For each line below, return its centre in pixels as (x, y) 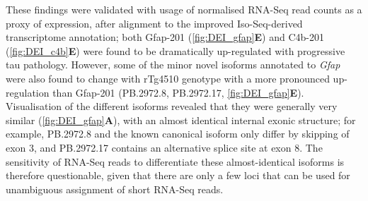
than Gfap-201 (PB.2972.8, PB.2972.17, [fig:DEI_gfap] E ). (178, 92)
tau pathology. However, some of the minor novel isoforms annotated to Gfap (173, 65)
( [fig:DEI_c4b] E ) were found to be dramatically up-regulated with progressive (176, 50)
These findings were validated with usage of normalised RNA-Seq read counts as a (184, 9)
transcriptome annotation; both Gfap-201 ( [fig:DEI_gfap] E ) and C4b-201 (165, 37)
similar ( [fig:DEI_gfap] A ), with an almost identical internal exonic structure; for (181, 120)
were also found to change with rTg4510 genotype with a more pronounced (168, 78)
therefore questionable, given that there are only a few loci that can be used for (178, 175)
